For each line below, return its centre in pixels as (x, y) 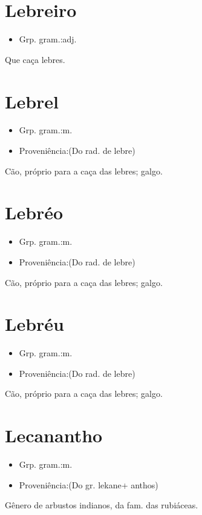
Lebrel (32, 101)
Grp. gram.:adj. (48, 39)
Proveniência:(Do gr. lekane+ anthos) (89, 484)
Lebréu (34, 324)
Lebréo (34, 212)
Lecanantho (54, 435)
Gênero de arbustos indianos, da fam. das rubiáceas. (102, 505)
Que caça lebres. (35, 59)
